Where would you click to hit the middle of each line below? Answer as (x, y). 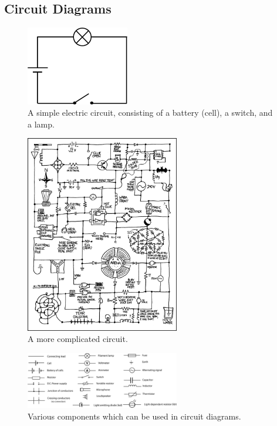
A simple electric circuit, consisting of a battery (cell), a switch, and (150, 113)
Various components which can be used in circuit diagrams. (134, 416)
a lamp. (41, 124)
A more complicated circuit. (78, 339)
